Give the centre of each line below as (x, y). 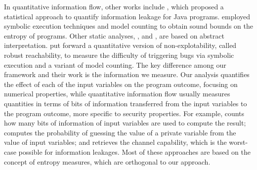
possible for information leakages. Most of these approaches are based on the (134, 151)
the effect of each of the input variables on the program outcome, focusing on (121, 84)
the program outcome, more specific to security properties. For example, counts (124, 113)
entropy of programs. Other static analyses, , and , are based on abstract (114, 35)
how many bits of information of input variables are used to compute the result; (125, 123)
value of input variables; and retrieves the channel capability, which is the (115, 142)
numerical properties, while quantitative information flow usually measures (117, 94)
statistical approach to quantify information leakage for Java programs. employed (127, 16)
